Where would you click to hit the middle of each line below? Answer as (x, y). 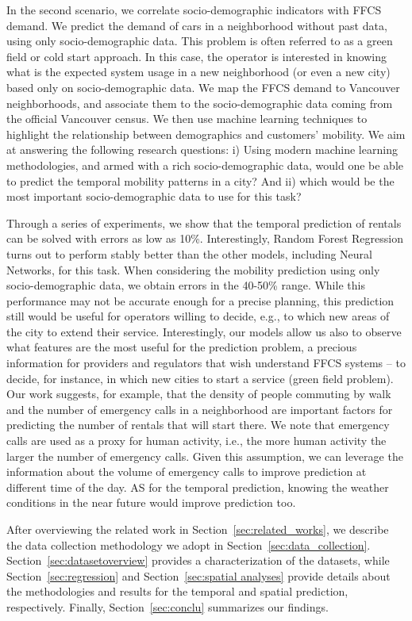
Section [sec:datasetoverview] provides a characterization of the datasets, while (198, 560)
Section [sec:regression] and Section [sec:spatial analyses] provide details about (198, 575)
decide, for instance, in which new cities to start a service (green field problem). (200, 378)
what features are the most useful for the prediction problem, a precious (182, 347)
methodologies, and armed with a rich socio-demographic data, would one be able (205, 165)
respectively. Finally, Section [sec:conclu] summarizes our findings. (167, 606)
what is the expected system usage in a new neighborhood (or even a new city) (198, 72)
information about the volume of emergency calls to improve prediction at (187, 471)
